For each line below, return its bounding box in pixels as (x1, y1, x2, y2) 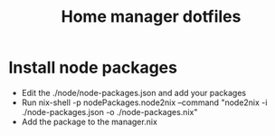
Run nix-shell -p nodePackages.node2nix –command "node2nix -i (21, 97, 268, 108)
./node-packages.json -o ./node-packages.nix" (21, 106, 198, 117)
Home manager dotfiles (61, 6, 242, 27)
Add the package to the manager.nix (21, 116, 157, 127)
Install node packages (8, 57, 178, 78)
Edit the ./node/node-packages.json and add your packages (21, 87, 246, 98)
